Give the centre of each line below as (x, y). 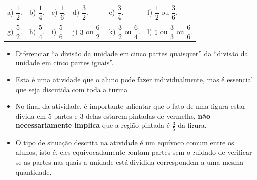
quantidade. (33, 171)
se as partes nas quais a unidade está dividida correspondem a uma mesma (129, 161)
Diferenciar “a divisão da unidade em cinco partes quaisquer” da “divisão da (132, 53)
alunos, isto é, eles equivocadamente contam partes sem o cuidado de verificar (134, 152)
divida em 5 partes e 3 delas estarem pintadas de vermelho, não (113, 115)
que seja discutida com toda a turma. (72, 89)
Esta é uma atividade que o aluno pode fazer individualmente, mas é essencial (134, 80)
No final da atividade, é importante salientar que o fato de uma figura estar (130, 106)
